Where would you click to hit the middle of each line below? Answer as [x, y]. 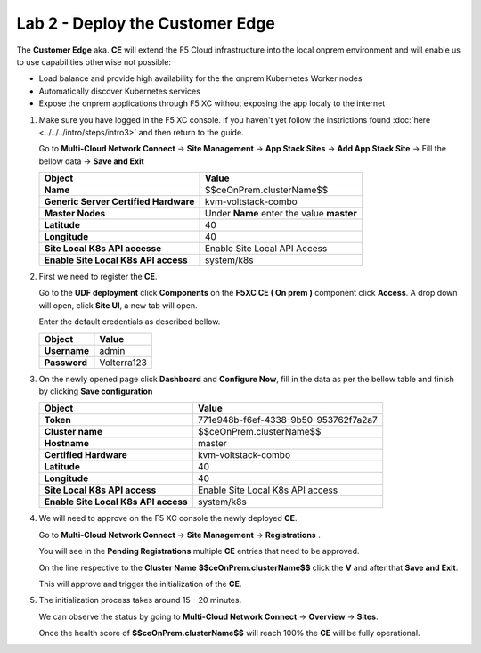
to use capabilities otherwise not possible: [94, 61]
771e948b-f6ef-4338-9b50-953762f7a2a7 [287, 420]
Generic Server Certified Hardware [119, 202]
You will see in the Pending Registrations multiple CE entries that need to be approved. [199, 551]
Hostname [66, 444]
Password [66, 363]
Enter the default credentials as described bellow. [130, 322]
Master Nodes [75, 214]
